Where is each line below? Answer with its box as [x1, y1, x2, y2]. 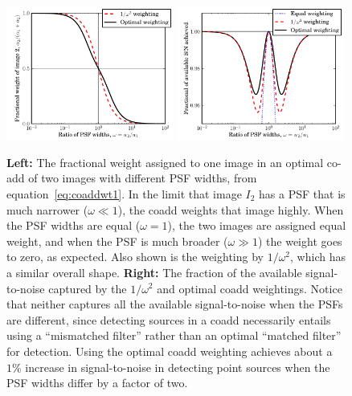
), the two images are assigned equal [167, 217, 346, 234]
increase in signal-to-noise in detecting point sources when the [25, 358, 330, 375]
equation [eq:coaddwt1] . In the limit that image [6, 185, 242, 202]
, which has [290, 248, 346, 265]
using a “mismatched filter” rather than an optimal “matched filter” [6, 327, 342, 344]
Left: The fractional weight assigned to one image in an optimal [6, 153, 324, 170]
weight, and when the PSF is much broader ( [6, 232, 228, 249]
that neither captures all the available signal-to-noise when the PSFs [6, 296, 343, 312]
